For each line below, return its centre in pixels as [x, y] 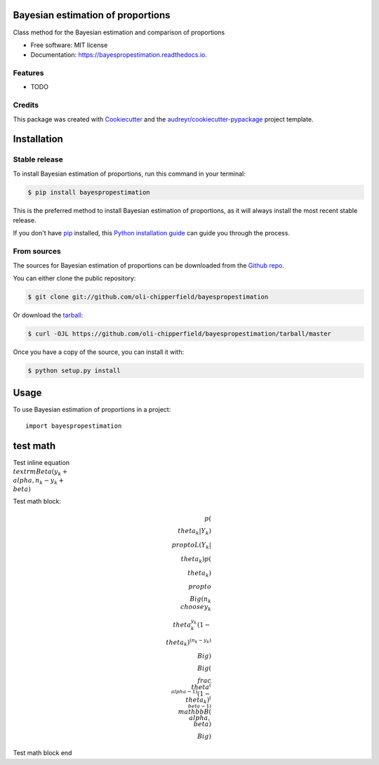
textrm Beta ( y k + [40, 472]
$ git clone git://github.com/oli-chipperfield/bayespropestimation [148, 297]
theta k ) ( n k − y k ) [189, 642]
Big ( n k [201, 600]
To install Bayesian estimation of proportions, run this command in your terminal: [129, 174]
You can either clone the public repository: [74, 278]
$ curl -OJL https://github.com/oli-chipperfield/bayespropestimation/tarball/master [179, 333]
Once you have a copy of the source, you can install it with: [99, 352]
